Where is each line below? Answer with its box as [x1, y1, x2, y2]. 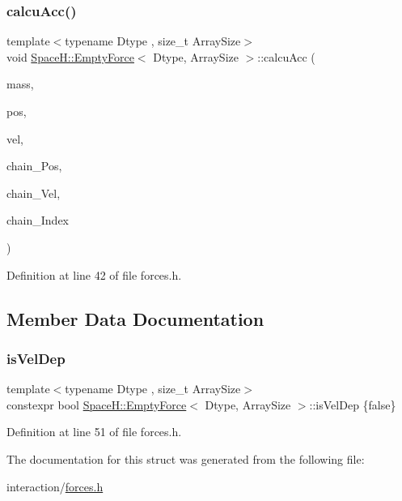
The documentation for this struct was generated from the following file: [6, 450, 365, 467]
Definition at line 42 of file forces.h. [6, 266, 182, 283]
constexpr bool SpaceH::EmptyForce [6, 396, 187, 413]
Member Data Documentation [6, 306, 264, 331]
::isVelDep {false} [309, 396, 396, 413]
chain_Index [6, 212, 70, 229]
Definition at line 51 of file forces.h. [6, 423, 182, 440]
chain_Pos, [6, 157, 62, 174]
